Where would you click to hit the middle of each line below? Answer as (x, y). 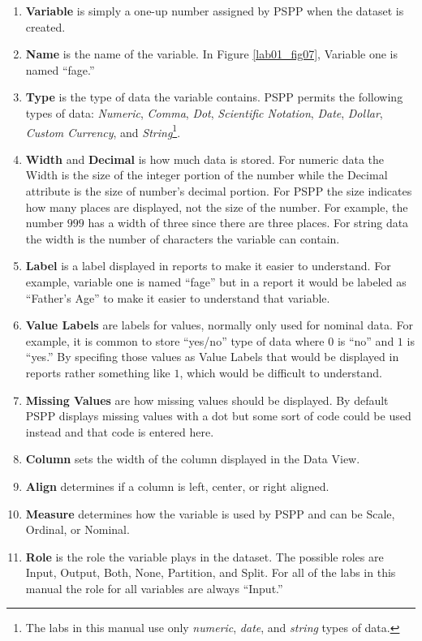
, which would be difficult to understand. (281, 372)
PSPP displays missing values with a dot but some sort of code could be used (218, 416)
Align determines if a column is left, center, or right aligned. (177, 486)
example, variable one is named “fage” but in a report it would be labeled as (216, 281)
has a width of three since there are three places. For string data (248, 223)
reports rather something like (98, 372)
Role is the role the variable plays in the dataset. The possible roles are (205, 556)
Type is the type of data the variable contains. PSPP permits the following (214, 97)
